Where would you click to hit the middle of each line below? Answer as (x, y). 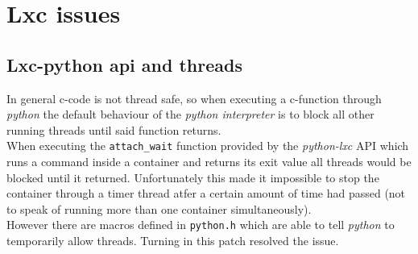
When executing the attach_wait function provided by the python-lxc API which (208, 146)
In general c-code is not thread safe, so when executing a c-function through (194, 98)
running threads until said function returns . (114, 129)
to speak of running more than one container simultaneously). (159, 208)
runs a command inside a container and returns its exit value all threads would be (209, 162)
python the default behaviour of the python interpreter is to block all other (190, 114)
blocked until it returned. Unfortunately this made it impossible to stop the (193, 177)
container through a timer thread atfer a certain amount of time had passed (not (206, 193)
